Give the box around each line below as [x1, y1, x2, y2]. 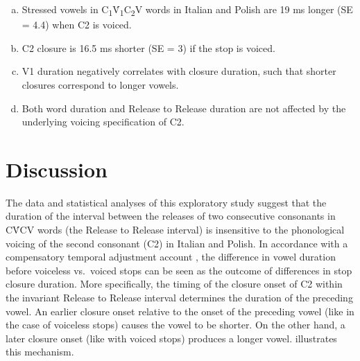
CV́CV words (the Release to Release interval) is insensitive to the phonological [6, 222, 345, 236]
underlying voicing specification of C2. [22, 114, 185, 129]
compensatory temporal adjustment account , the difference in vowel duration [6, 249, 336, 264]
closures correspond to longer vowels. [22, 77, 179, 91]
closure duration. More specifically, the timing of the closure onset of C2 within [6, 276, 343, 291]
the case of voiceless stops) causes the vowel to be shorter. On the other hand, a [6, 317, 345, 332]
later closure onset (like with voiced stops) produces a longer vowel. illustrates [6, 331, 337, 345]
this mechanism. [6, 344, 74, 359]
